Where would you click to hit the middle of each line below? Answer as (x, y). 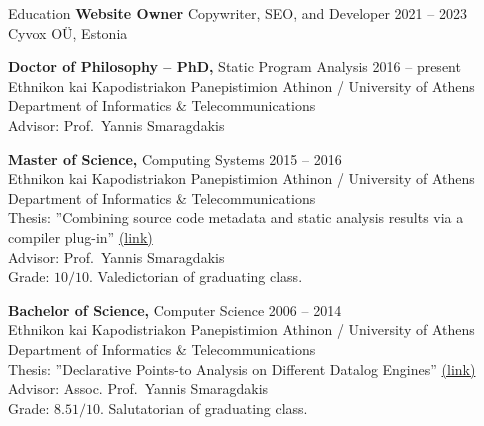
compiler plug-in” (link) (80, 236)
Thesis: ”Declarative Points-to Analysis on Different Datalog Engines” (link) (242, 368)
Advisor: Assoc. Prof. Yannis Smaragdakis (138, 388)
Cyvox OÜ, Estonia (68, 32)
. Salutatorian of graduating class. (203, 407)
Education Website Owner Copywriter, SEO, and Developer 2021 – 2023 (237, 13)
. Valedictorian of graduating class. (196, 276)
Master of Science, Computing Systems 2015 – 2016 (175, 158)
